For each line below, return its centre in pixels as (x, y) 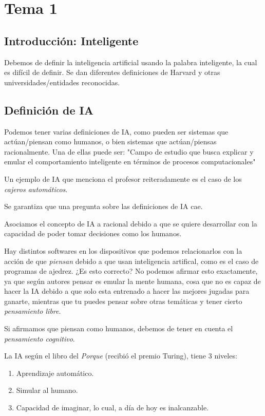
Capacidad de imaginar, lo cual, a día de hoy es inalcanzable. (112, 408)
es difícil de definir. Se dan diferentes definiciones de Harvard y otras (112, 72)
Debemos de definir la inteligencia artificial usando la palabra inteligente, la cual (131, 62)
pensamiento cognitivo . (40, 338)
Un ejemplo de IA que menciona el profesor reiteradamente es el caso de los (123, 178)
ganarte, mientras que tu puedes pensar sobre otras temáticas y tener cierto (123, 301)
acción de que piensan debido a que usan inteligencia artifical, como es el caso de (131, 261)
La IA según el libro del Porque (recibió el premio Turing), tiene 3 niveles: (121, 356)
